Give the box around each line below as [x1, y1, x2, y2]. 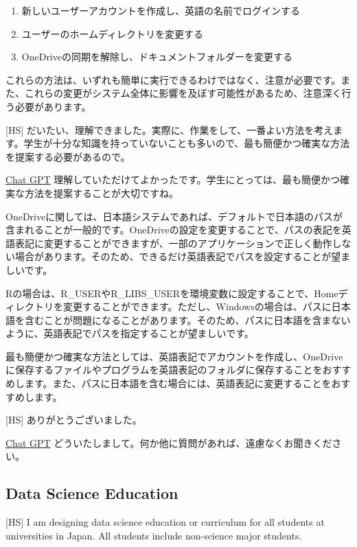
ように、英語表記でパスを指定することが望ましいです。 [5, 326, 254, 340]
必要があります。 [14, 99, 91, 113]
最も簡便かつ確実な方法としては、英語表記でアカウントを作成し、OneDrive [5, 349, 343, 363]
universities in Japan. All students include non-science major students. [5, 528, 302, 542]
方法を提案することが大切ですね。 [24, 185, 178, 200]
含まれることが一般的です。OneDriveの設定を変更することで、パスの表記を [5, 222, 342, 237]
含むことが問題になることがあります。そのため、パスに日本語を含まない [24, 312, 351, 327]
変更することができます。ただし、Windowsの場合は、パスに [62, 299, 332, 314]
